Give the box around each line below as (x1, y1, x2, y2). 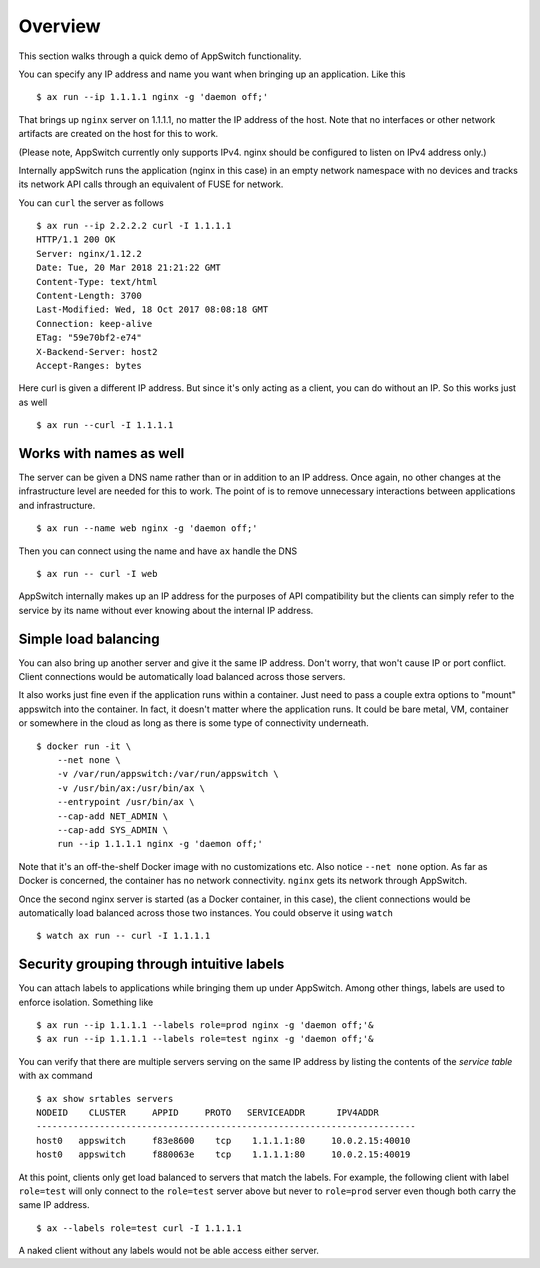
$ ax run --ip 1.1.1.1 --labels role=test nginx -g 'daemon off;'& (36, 1033, 374, 1045)
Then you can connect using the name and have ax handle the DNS (18, 545, 298, 557)
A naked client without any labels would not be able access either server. (18, 1245, 320, 1257)
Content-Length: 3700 (36, 290, 142, 302)
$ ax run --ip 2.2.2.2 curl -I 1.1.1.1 (36, 220, 232, 232)
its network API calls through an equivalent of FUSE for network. (18, 178, 284, 190)
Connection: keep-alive (36, 318, 153, 329)
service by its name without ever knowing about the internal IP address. (18, 604, 314, 616)
